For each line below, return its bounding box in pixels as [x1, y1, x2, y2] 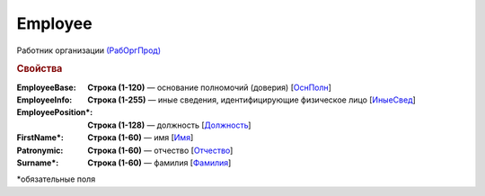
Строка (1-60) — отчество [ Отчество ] [87, 145, 234, 156]
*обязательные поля [16, 174, 96, 184]
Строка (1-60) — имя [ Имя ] [87, 132, 194, 143]
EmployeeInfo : [16, 94, 73, 105]
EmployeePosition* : [16, 107, 93, 118]
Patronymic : [16, 145, 64, 156]
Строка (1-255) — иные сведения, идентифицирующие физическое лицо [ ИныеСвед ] [87, 94, 417, 105]
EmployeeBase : [16, 82, 76, 93]
